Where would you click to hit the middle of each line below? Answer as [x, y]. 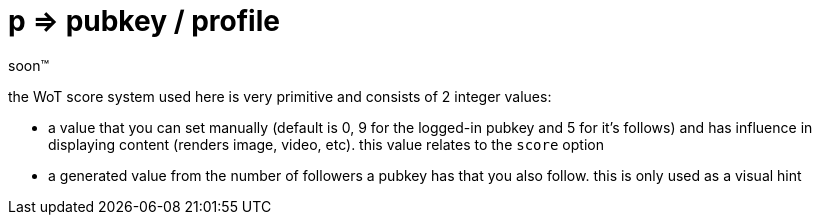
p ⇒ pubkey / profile [144, 21]
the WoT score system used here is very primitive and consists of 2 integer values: [280, 96]
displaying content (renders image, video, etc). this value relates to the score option [326, 144]
